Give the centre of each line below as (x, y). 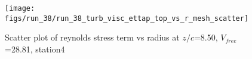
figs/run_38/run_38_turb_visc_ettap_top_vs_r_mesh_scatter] (127, 18)
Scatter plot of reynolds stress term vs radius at (92, 37)
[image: (20, 8)
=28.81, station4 (35, 49)
